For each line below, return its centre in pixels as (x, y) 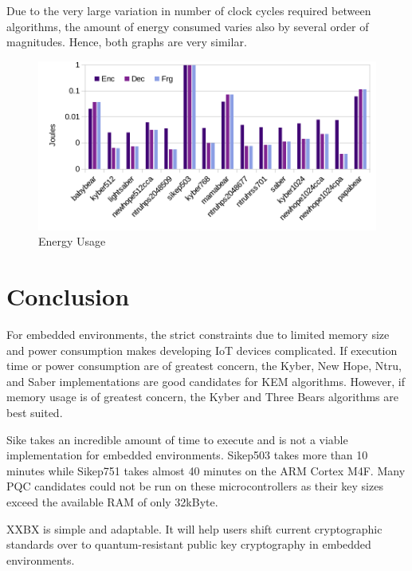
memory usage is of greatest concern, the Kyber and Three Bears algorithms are (202, 397)
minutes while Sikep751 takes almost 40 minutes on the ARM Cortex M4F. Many (206, 470)
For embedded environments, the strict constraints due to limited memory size (198, 335)
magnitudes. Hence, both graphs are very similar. (127, 42)
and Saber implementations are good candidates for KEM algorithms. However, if (206, 381)
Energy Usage (72, 241)
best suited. (35, 413)
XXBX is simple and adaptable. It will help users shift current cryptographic (194, 528)
